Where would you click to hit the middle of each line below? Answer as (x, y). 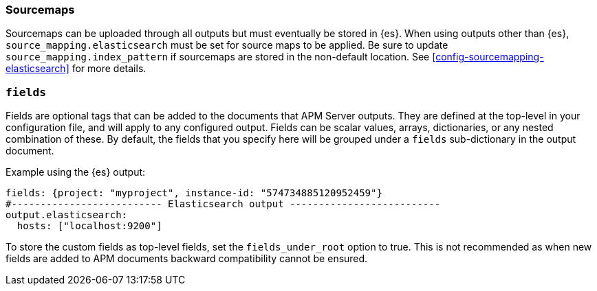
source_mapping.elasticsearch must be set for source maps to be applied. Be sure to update (227, 45)
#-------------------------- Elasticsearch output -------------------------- (223, 204)
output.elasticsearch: (67, 215)
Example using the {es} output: (76, 172)
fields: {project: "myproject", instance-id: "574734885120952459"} (194, 193)
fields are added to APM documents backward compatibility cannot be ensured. (187, 259)
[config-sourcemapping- (488, 57)
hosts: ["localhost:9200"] (89, 226)
